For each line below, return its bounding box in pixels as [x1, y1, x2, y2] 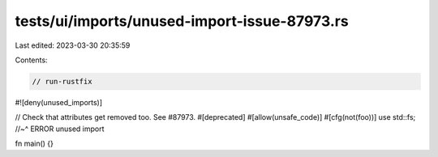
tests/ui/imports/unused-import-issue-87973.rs [15, 12, 349, 30]
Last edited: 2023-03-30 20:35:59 [15, 40, 131, 50]
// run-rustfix [32, 77, 92, 86]
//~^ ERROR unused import [15, 124, 105, 134]
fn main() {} [15, 138, 54, 149]
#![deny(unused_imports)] [15, 97, 103, 107]
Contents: [15, 55, 48, 65]
